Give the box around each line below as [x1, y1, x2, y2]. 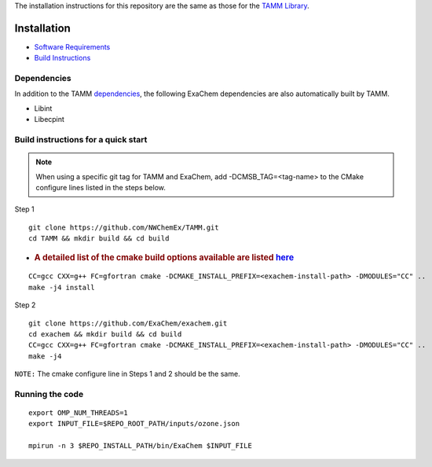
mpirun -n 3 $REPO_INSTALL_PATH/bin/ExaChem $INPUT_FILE [28, 441, 253, 450]
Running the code [14, 388, 84, 399]
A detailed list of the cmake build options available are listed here [34, 252, 295, 263]
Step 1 [14, 204, 35, 214]
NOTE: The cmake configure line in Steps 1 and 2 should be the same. [14, 370, 240, 379]
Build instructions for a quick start [14, 134, 148, 145]
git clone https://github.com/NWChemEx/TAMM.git [28, 222, 219, 232]
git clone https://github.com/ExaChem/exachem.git [28, 318, 228, 328]
